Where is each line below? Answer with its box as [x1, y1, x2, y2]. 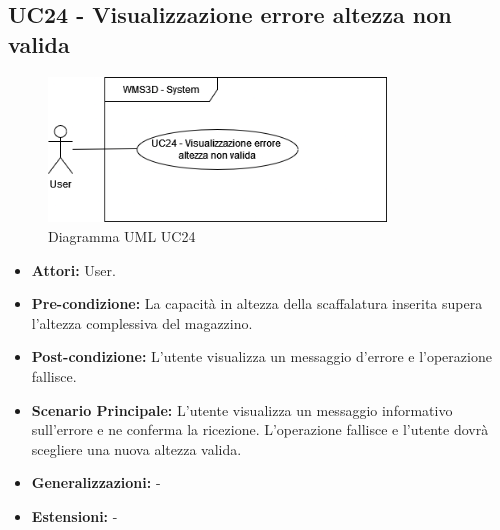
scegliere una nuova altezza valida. [31, 438, 242, 459]
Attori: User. [31, 259, 116, 280]
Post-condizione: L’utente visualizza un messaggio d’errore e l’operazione [31, 346, 492, 367]
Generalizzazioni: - [31, 472, 161, 493]
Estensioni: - [31, 505, 118, 526]
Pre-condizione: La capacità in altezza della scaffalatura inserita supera [31, 293, 483, 314]
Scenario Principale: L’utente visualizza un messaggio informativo [31, 399, 453, 420]
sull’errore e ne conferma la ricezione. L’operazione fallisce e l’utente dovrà [31, 419, 489, 440]
